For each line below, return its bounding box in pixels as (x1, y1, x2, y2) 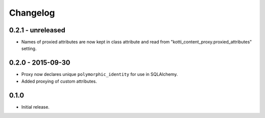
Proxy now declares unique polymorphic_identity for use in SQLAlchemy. (21, 71, 178, 77)
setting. (21, 46, 37, 51)
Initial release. (21, 104, 50, 110)
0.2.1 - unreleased (9, 26, 66, 34)
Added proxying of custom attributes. (21, 78, 97, 84)
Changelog (9, 7, 55, 18)
